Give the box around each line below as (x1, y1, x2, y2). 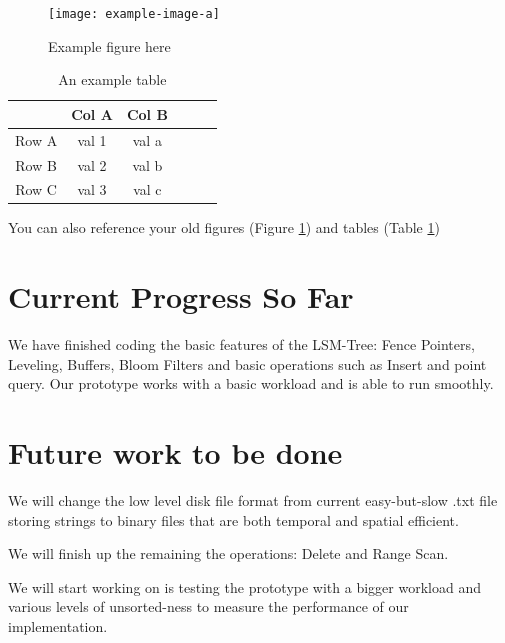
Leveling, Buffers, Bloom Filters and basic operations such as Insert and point (8, 353, 487, 374)
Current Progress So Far (8, 276, 354, 317)
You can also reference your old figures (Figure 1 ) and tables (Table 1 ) (8, 217, 440, 238)
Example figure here (48, 35, 171, 56)
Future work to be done (8, 432, 343, 473)
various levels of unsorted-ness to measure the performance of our (8, 596, 409, 617)
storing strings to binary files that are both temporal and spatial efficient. (8, 509, 459, 530)
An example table (58, 69, 167, 90)
